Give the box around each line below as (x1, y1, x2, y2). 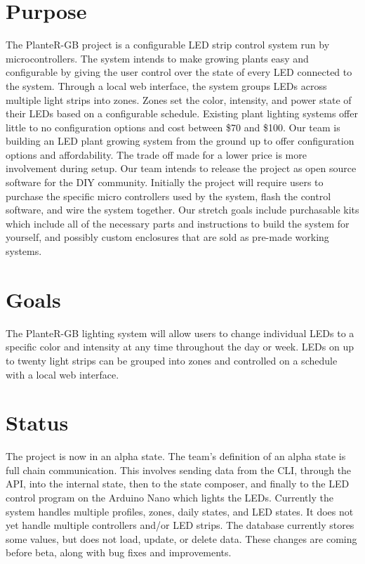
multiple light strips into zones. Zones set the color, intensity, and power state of (6, 92, 352, 107)
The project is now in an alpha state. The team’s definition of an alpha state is (6, 449, 346, 464)
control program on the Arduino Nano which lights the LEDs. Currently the (6, 490, 333, 505)
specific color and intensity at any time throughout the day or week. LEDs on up (6, 339, 354, 354)
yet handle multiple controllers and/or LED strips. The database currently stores (6, 518, 354, 532)
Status (6, 408, 69, 437)
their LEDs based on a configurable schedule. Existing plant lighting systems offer (6, 106, 358, 121)
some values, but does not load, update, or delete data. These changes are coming (6, 531, 357, 546)
